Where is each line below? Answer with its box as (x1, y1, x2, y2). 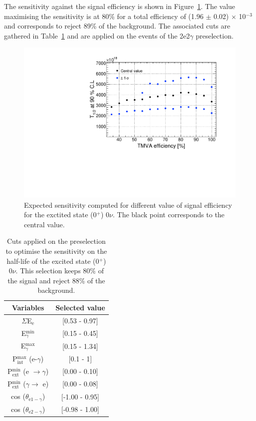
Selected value (55, 302, 105, 312)
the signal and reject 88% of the (7, 275, 105, 285)
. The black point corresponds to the (112, 209, 225, 220)
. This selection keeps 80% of (15, 265, 104, 276)
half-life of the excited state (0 (6, 255, 99, 266)
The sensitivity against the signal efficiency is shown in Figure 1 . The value (4, 1, 236, 11)
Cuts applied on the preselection (6, 236, 106, 246)
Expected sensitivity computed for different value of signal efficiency (24, 199, 232, 210)
